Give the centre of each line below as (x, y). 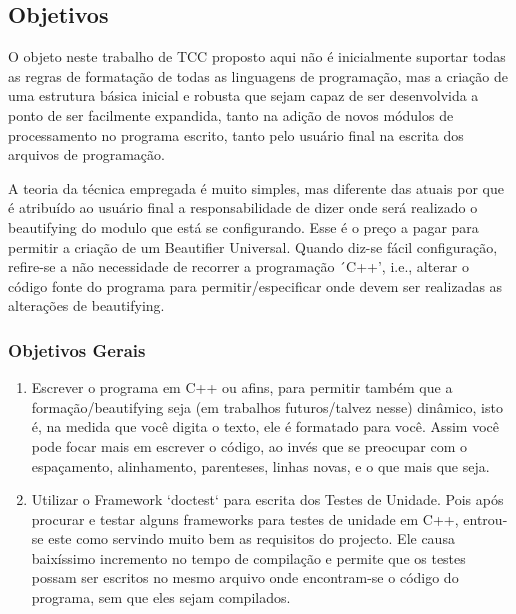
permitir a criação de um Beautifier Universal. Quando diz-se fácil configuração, (253, 246)
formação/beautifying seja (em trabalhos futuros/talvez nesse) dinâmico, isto (267, 406)
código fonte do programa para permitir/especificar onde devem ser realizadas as (255, 285)
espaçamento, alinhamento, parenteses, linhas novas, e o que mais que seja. (260, 465)
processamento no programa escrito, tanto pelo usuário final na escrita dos (236, 134)
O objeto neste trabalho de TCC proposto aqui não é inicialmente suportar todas (257, 56)
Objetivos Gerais (77, 349)
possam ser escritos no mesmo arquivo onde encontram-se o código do (245, 577)
